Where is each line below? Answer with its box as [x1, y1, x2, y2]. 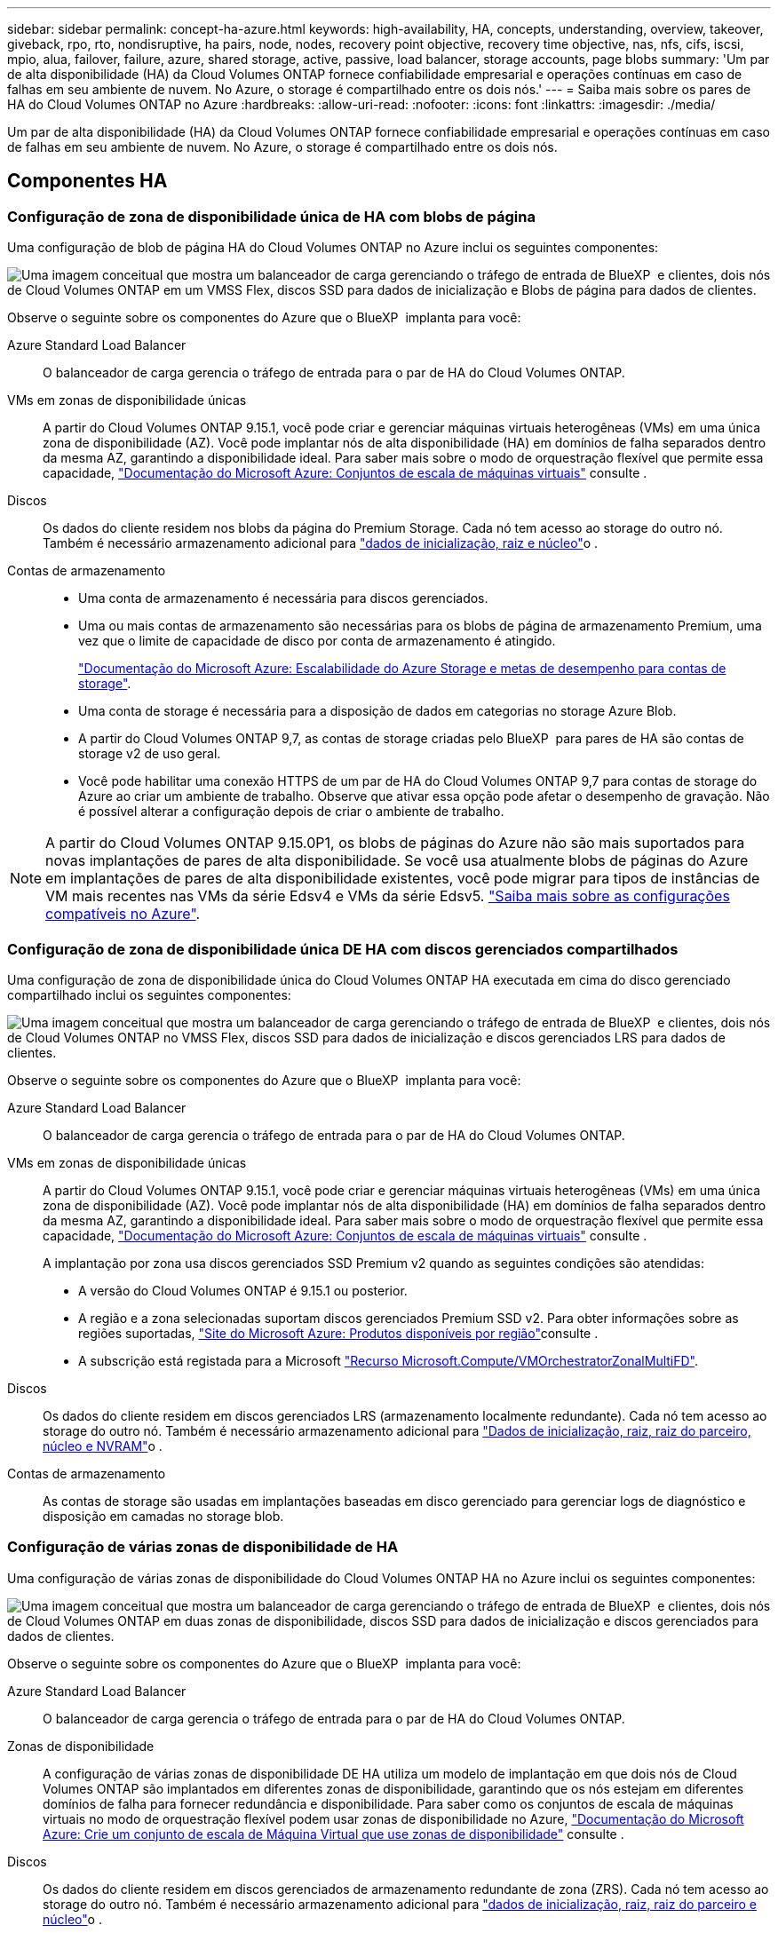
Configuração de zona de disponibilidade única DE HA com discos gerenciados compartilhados [7, 939, 679, 958]
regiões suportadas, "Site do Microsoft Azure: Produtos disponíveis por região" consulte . [78, 1325, 599, 1341]
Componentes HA [7, 170, 168, 193]
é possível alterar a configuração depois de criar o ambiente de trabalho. [78, 804, 504, 820]
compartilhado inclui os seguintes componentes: [7, 986, 291, 1002]
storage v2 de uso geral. [78, 746, 221, 762]
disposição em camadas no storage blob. [43, 1508, 284, 1524]
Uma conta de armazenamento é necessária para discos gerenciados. [78, 590, 488, 606]
